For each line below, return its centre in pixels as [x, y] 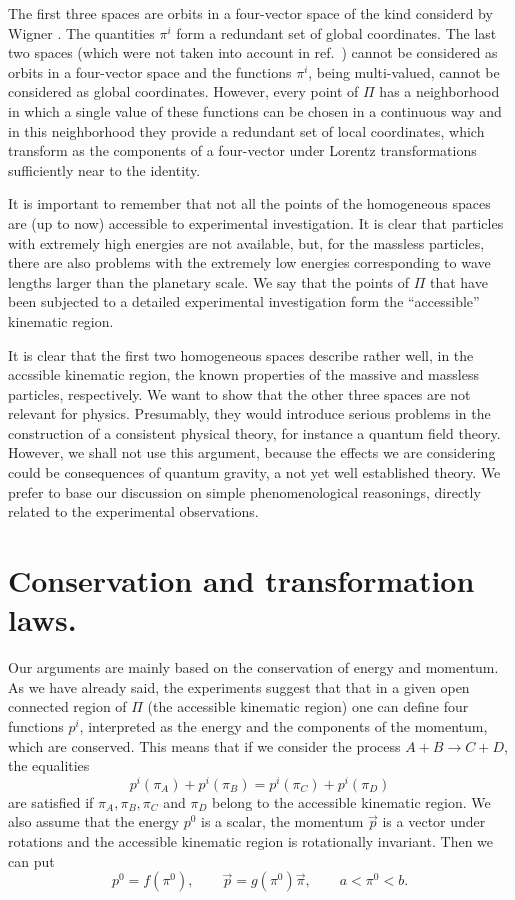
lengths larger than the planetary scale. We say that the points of [208, 281]
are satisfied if [51, 801]
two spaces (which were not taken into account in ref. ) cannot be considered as [253, 52]
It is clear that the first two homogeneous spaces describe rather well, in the [241, 354]
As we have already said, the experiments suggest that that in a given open [239, 686]
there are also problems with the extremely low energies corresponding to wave [249, 262]
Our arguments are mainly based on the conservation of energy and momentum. [253, 667]
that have [458, 281]
